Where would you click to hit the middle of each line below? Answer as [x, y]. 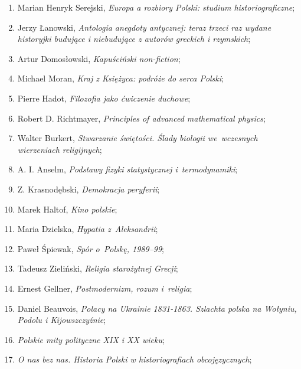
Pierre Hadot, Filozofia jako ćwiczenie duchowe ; [104, 98]
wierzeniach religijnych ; [60, 149]
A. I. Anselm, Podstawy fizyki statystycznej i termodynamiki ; [127, 169]
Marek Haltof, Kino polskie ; [67, 209]
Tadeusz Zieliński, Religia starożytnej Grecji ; [98, 268]
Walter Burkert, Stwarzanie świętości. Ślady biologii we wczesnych [138, 138]
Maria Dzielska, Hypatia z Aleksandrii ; [88, 229]
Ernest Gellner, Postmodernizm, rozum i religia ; [105, 288]
